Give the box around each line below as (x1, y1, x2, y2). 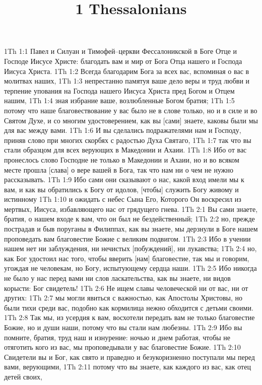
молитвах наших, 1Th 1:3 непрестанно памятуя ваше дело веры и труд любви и (4, 75, 250, 86)
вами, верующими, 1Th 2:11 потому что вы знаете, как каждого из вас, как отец (4, 361, 251, 372)
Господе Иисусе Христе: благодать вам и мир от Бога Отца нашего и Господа (4, 55, 242, 66)
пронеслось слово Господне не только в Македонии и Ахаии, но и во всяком (4, 154, 239, 165)
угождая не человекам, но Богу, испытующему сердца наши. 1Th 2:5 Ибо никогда (4, 263, 257, 273)
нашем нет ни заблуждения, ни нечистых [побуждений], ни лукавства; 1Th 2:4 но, (4, 243, 257, 254)
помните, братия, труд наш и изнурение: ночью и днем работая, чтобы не (4, 332, 231, 342)
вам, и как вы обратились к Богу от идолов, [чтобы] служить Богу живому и (4, 184, 239, 194)
